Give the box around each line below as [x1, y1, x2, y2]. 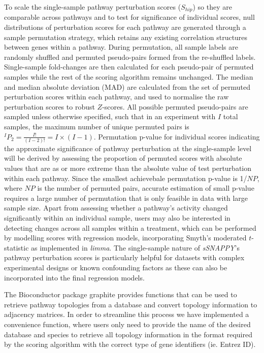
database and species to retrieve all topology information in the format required [4, 329, 252, 339]
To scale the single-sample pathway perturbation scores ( [4, 2, 181, 12]
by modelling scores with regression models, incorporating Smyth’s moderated [4, 232, 247, 243]
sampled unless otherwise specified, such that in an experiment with [4, 111, 216, 122]
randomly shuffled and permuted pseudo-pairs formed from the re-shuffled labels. [4, 51, 256, 62]
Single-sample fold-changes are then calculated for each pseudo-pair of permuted [4, 61, 254, 72]
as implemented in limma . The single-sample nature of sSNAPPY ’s [31, 242, 240, 253]
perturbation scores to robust [4, 101, 95, 112]
